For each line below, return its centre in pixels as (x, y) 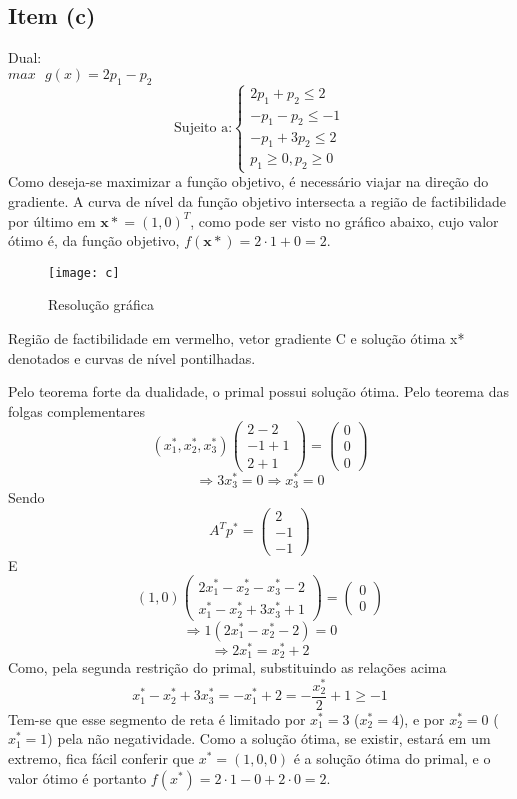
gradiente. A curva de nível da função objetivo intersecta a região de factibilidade (257, 200)
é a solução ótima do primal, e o (392, 758)
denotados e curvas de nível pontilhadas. (132, 357)
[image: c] (84, 272)
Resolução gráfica (101, 304)
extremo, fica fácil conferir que (101, 758)
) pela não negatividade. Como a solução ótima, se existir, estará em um (269, 738)
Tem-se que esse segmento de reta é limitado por (157, 718)
